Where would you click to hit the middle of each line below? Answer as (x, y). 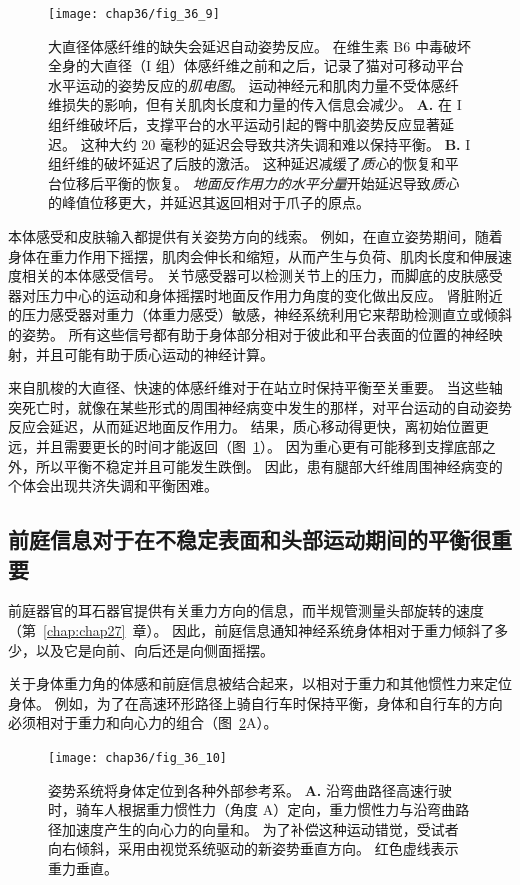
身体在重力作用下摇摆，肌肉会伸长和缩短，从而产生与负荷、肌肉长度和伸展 (253, 255)
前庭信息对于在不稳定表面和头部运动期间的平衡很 (249, 539)
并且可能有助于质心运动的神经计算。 (154, 353)
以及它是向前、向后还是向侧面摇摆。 (154, 649)
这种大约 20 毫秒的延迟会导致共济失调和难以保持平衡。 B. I (275, 143)
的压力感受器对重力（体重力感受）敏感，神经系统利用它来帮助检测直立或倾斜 (260, 314)
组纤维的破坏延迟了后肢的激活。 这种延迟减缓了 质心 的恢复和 (246, 163)
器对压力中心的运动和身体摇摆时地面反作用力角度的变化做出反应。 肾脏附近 (255, 294)
